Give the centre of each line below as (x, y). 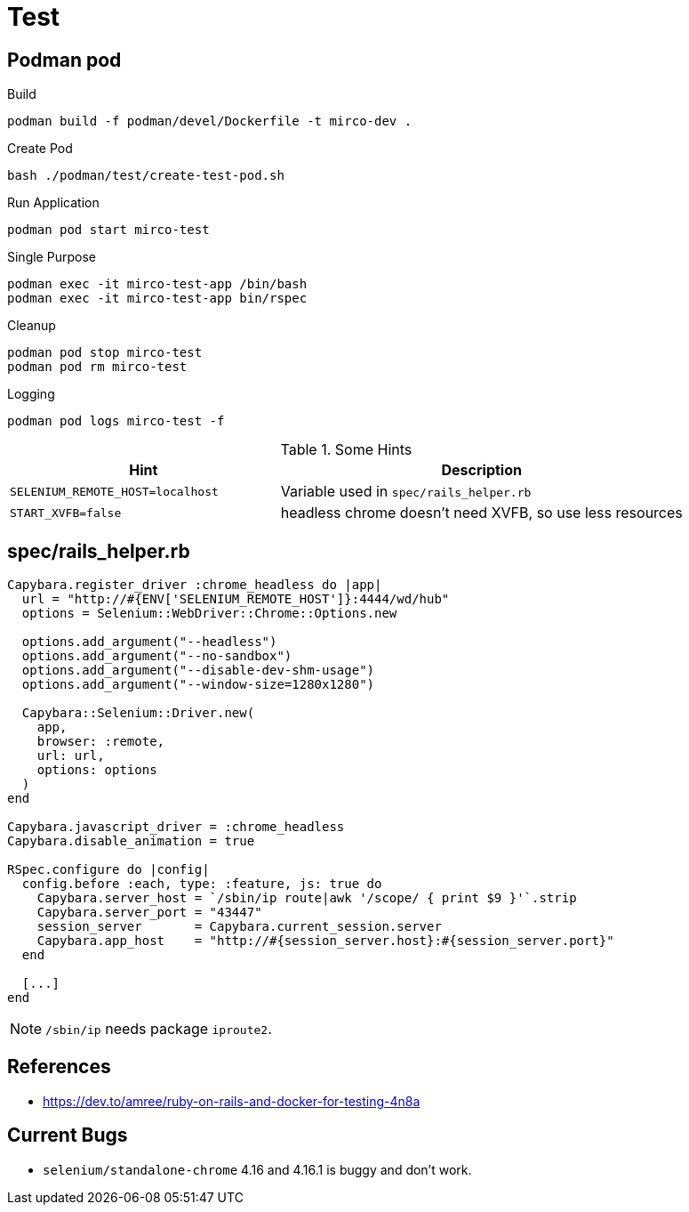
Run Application (53, 203)
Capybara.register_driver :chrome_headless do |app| (195, 585)
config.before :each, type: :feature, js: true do (202, 884)
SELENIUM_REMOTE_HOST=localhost (114, 491)
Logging (31, 394)
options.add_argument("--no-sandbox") (157, 656)
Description (481, 470)
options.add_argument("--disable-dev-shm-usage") (198, 671)
